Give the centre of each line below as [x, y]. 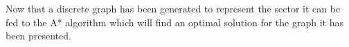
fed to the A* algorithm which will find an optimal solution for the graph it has [174, 22]
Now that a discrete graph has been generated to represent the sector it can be [173, 8]
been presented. [39, 36]
